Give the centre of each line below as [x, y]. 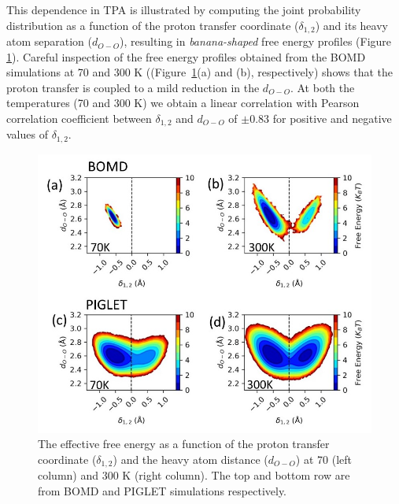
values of [27, 134]
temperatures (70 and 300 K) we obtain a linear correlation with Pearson [183, 103]
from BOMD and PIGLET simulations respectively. [163, 491]
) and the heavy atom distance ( [190, 459]
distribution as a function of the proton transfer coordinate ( [153, 25]
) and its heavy [351, 25]
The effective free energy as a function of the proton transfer [184, 444]
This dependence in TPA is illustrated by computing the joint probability [184, 9]
